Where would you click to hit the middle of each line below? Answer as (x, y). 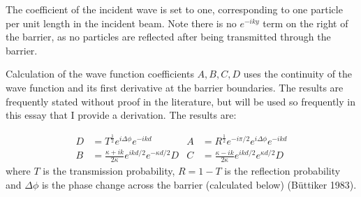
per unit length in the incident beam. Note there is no (121, 23)
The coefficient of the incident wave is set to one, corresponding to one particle (174, 9)
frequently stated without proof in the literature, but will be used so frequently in (180, 101)
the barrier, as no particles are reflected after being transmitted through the (168, 37)
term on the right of (305, 23)
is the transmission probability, (109, 171)
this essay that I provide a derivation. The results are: (121, 115)
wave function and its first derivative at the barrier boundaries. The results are (175, 87)
